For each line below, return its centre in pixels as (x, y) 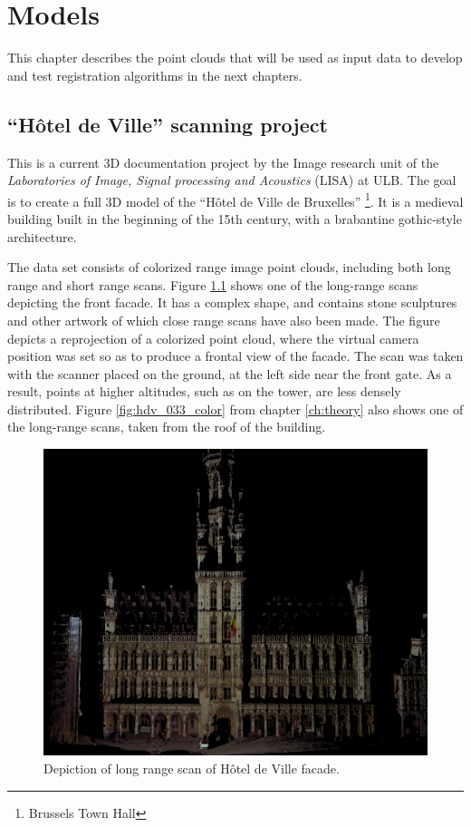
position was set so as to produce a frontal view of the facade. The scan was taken (235, 356)
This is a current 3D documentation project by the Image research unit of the (223, 162)
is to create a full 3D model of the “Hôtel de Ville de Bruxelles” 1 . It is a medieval (235, 199)
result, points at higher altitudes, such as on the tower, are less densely (204, 391)
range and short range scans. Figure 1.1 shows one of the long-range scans (213, 284)
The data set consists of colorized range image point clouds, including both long (229, 267)
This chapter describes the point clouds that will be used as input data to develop (235, 58)
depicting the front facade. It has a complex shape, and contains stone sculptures (232, 302)
